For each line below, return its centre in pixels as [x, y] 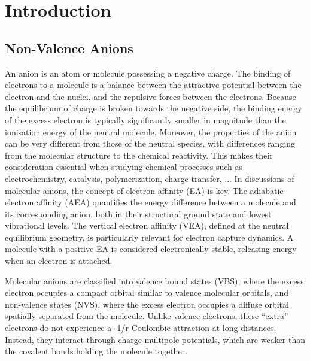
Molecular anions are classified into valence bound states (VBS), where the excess [154, 280]
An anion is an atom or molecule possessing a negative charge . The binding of [148, 73]
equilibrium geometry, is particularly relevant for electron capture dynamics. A [149, 237]
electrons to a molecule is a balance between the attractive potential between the [153, 85]
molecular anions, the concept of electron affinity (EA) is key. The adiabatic [144, 190]
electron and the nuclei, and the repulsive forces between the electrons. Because [151, 96]
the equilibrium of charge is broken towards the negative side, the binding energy [154, 108]
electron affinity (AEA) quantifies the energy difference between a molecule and [151, 202]
